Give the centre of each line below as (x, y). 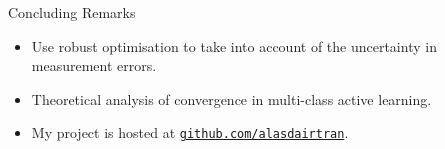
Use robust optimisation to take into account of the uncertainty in (234, 45)
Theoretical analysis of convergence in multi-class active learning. (231, 98)
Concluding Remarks (72, 12)
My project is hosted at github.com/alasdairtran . (190, 132)
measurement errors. (94, 65)
